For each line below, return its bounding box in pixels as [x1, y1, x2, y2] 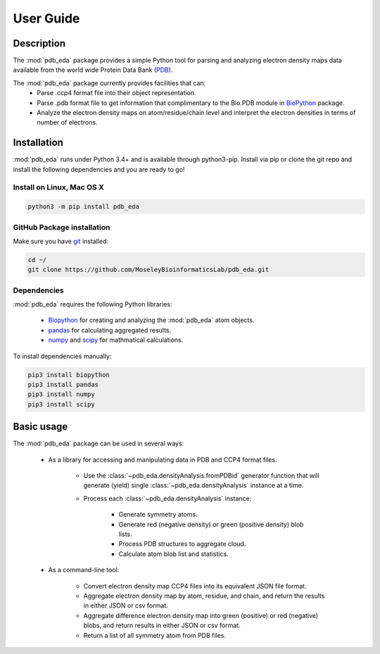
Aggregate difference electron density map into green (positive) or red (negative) [83, 611, 319, 619]
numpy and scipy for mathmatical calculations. [48, 335, 184, 345]
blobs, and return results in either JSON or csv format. [83, 621, 241, 630]
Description [13, 37, 66, 49]
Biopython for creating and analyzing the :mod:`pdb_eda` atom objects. [48, 316, 255, 324]
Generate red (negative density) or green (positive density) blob [118, 520, 304, 529]
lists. [118, 530, 133, 538]
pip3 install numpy [27, 390, 95, 398]
